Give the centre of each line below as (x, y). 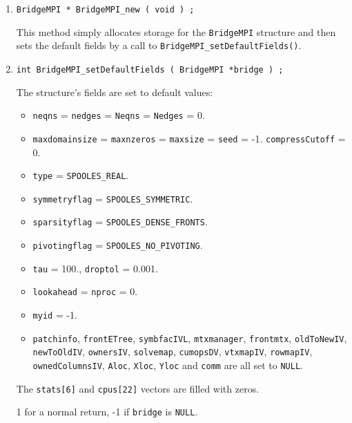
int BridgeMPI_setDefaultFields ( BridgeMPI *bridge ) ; (150, 69)
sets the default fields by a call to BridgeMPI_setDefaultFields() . (159, 45)
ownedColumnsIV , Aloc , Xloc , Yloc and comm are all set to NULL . (168, 365)
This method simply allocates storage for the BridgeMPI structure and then (176, 31)
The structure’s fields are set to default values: (115, 92)
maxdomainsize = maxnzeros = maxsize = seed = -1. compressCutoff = (189, 138)
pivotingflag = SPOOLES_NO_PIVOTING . (118, 245)
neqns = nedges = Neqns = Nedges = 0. (119, 115)
